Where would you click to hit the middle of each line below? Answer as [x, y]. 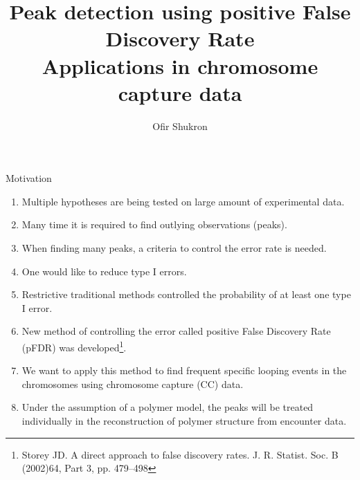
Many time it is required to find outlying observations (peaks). [154, 224]
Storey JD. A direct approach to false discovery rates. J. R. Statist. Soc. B [180, 454]
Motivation [29, 178]
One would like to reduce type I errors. [104, 271]
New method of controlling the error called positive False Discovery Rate [176, 331]
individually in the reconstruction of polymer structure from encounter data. [184, 421]
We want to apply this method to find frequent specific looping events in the [184, 370]
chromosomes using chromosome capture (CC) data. [133, 384]
